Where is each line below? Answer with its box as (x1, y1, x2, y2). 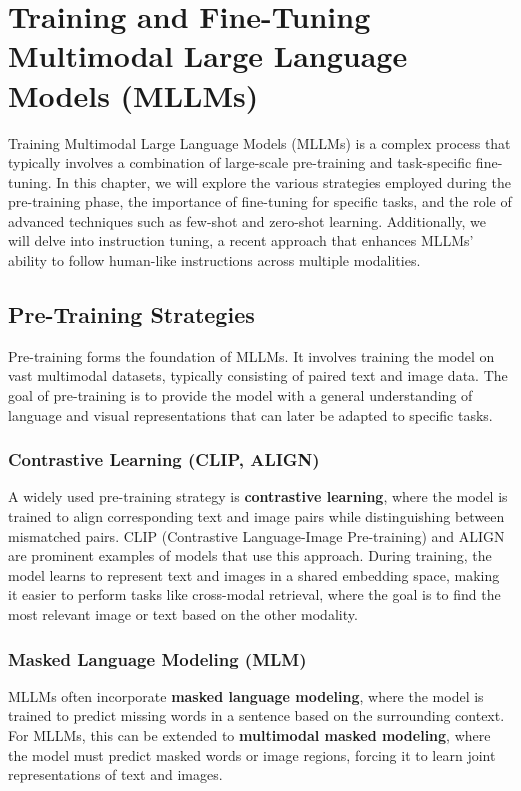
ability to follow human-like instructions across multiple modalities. (8, 250, 421, 271)
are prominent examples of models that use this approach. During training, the (8, 545, 492, 566)
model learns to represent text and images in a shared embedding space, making (8, 564, 500, 585)
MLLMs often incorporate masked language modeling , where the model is (8, 685, 484, 706)
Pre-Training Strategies (8, 299, 255, 330)
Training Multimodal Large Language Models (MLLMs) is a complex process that (8, 132, 511, 153)
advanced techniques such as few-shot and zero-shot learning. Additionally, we (8, 210, 487, 231)
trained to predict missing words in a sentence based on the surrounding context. (8, 705, 505, 726)
